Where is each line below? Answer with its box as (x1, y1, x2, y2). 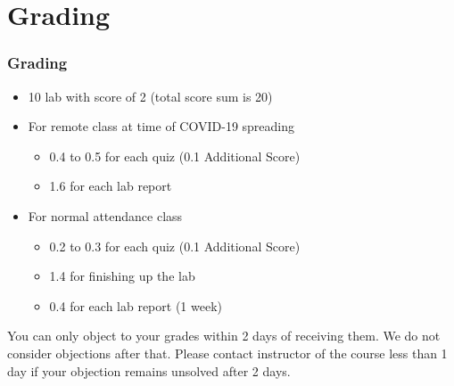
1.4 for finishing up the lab (49, 267, 195, 285)
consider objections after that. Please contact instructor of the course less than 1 (7, 343, 448, 362)
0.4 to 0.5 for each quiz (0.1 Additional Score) (49, 146, 301, 165)
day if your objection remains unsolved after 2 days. (7, 361, 291, 380)
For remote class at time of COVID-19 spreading (28, 117, 295, 136)
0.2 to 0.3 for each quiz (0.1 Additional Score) (49, 236, 301, 255)
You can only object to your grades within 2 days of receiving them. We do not (7, 326, 441, 345)
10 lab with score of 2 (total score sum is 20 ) (28, 86, 273, 105)
